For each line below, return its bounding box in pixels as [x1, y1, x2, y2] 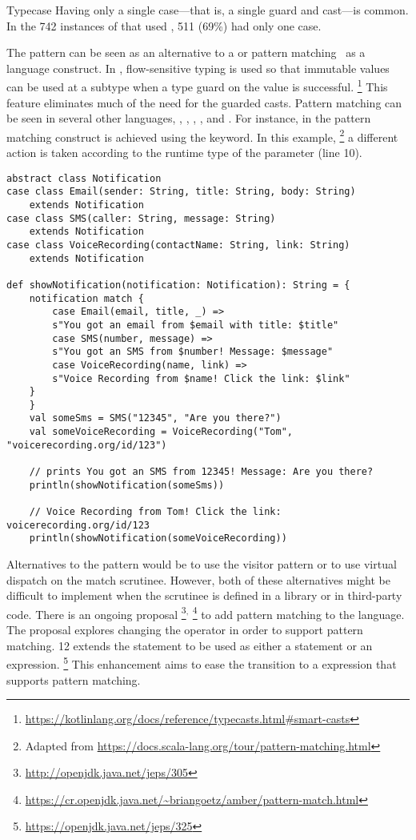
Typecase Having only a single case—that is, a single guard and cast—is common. [6, 2, 409, 18]
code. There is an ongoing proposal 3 [6, 603, 186, 622]
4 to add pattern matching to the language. [192, 603, 405, 622]
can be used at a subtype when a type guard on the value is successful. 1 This [6, 76, 388, 95]
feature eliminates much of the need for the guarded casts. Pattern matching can [6, 94, 402, 111]
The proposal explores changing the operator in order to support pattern [6, 621, 363, 638]
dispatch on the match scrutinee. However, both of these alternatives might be [6, 571, 390, 588]
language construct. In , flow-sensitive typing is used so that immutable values [6, 59, 390, 76]
